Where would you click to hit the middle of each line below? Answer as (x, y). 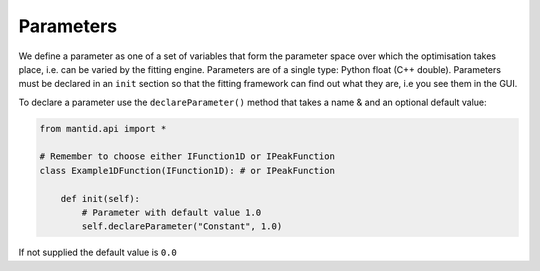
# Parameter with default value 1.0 (171, 213)
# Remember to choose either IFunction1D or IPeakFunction (187, 156)
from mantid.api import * (103, 128)
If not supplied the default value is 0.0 (97, 252)
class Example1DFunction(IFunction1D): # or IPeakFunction (187, 170)
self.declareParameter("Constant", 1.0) (182, 226)
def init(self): (100, 198)
